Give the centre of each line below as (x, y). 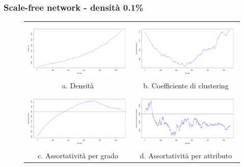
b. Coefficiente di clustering (186, 85)
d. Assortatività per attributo (186, 155)
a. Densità (78, 85)
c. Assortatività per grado (78, 155)
